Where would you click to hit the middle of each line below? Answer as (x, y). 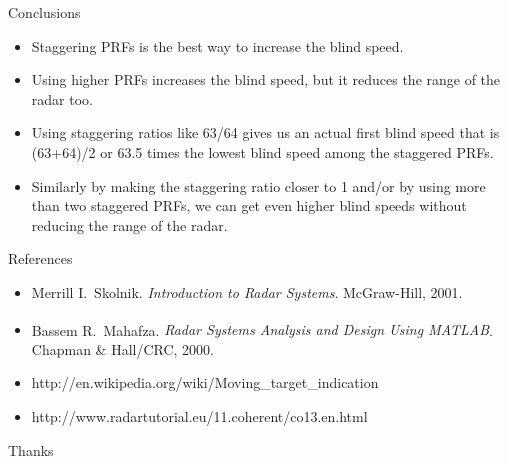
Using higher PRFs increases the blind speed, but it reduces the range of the (266, 79)
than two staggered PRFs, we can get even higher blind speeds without (249, 205)
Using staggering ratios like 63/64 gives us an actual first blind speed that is (265, 132)
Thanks (31, 449)
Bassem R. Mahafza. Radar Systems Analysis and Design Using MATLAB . (262, 329)
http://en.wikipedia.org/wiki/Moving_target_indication (205, 382)
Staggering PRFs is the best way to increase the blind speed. (217, 45)
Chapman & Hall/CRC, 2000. (122, 348)
